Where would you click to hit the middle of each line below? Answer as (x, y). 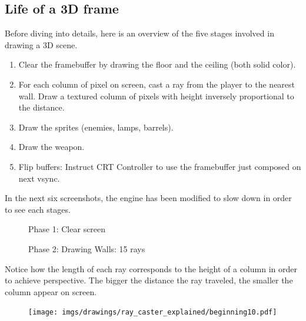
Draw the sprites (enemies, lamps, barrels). (96, 127)
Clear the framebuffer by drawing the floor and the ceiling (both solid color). (157, 64)
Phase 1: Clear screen (67, 229)
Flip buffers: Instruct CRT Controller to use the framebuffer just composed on (160, 166)
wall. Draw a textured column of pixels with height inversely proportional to (156, 96)
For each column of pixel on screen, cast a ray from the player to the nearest (157, 84)
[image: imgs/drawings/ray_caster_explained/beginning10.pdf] (153, 312)
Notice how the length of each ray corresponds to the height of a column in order (151, 268)
